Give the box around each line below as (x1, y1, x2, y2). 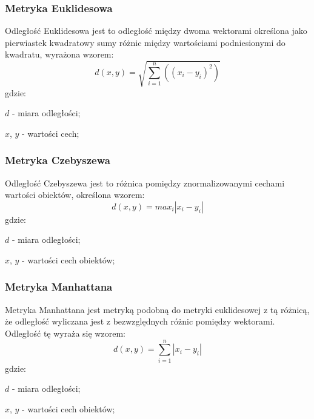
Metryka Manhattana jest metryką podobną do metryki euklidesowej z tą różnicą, (5, 303, 310, 315)
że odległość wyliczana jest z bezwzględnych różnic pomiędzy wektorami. (5, 315, 275, 328)
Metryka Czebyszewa (5, 153, 110, 168)
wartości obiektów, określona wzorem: (5, 188, 145, 201)
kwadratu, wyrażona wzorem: (5, 48, 114, 61)
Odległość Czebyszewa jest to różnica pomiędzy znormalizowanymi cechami (5, 176, 285, 189)
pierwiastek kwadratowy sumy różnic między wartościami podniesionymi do (5, 36, 286, 48)
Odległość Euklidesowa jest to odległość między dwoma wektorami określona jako (5, 24, 307, 37)
